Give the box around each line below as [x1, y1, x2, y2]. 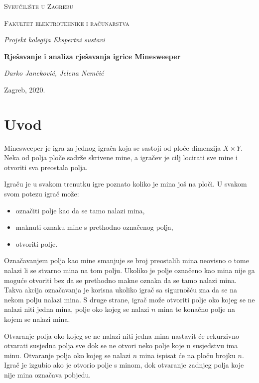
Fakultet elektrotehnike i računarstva [4, 17, 129, 28]
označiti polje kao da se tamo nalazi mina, [15, 205, 145, 215]
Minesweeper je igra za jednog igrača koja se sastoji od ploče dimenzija [4, 142, 221, 153]
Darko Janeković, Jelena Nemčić [4, 68, 104, 78]
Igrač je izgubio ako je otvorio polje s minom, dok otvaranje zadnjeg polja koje [4, 360, 244, 370]
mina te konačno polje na [158, 304, 235, 314]
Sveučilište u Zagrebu [4, 1, 74, 11]
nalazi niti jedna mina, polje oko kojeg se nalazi [4, 304, 149, 314]
